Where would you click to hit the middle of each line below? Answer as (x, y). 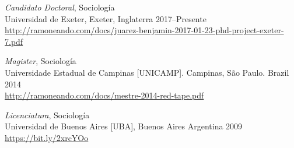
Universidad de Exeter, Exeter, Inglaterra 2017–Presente (106, 18)
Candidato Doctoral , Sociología (60, 7)
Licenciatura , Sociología (47, 114)
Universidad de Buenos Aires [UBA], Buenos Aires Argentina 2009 (124, 126)
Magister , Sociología (41, 61)
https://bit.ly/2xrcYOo (47, 137)
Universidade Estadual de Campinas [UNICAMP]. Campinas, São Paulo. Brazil (147, 72)
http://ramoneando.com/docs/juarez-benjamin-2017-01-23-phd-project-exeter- (144, 30)
